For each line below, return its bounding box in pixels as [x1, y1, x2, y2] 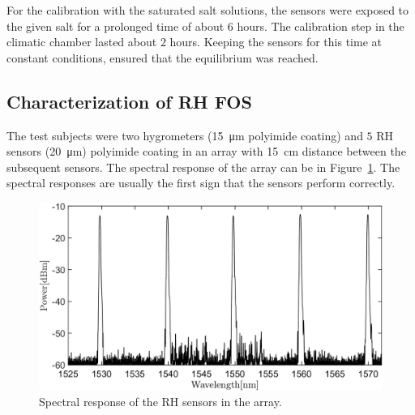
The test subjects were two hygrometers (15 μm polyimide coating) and [6, 126, 363, 143]
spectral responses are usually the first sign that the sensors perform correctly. [6, 174, 396, 191]
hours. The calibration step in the [237, 17, 404, 34]
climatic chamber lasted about [6, 33, 157, 50]
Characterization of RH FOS [6, 88, 252, 113]
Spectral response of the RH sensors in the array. [39, 393, 282, 410]
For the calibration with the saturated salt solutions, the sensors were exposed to [6, 2, 409, 18]
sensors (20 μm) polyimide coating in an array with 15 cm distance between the [6, 143, 406, 160]
